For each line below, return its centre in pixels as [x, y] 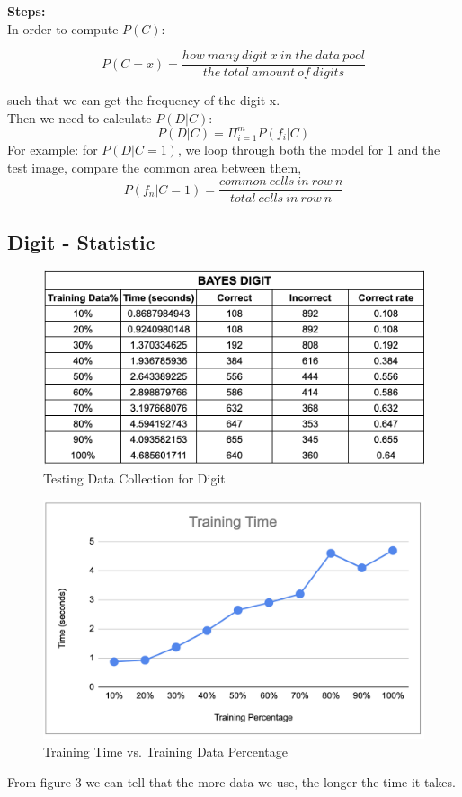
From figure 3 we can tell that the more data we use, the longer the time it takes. [231, 781]
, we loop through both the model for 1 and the [309, 149]
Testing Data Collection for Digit [134, 478]
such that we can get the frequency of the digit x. [144, 100]
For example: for [53, 149]
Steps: [27, 11]
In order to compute [63, 28]
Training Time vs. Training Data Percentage [166, 751]
